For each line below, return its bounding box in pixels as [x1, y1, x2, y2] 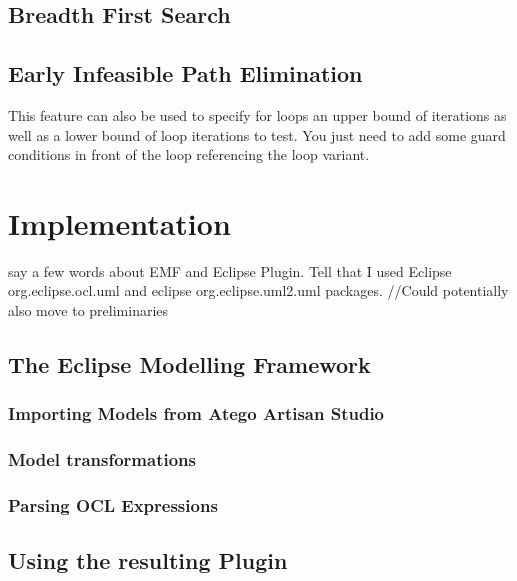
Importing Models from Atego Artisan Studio [8, 401, 385, 426]
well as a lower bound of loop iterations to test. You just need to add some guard [8, 124, 506, 145]
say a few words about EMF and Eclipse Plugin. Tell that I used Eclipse [8, 260, 452, 281]
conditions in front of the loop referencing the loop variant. [8, 144, 370, 165]
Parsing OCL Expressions [8, 493, 218, 518]
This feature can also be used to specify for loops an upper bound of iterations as [8, 104, 507, 125]
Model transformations [8, 447, 196, 472]
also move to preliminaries [8, 300, 169, 321]
